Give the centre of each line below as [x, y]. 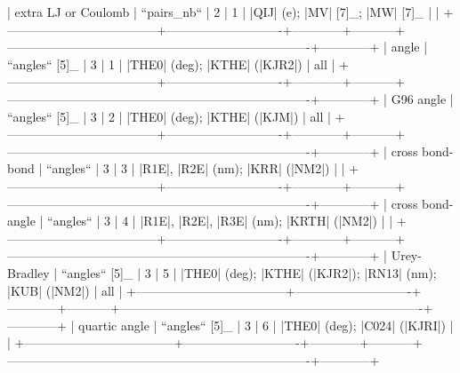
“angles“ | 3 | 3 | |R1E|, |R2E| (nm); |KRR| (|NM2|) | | [195, 168]
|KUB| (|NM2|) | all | [65, 290]
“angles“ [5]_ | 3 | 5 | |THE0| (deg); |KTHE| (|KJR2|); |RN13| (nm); [249, 272]
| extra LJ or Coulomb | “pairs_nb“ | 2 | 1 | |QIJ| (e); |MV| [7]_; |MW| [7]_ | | [223, 12]
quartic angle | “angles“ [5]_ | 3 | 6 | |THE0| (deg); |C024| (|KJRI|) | [266, 325]
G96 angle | [422, 98]
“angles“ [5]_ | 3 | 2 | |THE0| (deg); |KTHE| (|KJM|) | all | [169, 116]
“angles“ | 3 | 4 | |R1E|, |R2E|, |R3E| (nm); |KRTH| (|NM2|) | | [220, 221]
